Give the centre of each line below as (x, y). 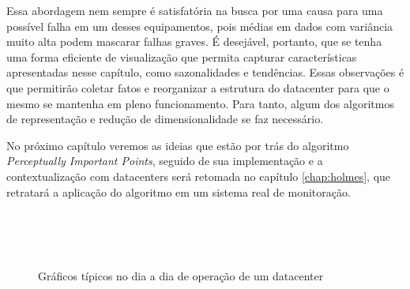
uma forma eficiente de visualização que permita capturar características (182, 56)
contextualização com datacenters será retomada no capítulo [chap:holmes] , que (199, 176)
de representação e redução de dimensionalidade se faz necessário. (165, 119)
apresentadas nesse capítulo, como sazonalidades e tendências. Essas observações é (205, 72)
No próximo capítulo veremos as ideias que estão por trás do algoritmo (178, 145)
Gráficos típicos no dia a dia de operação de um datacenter (181, 275)
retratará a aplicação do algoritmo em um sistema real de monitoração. (179, 191)
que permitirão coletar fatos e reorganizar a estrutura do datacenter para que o (198, 87)
